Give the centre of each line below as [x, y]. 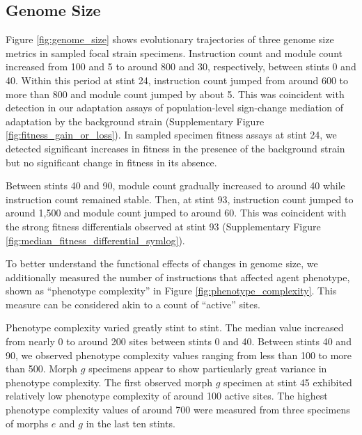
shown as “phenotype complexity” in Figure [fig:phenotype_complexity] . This [171, 291]
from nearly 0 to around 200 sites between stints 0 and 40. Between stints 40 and [179, 341]
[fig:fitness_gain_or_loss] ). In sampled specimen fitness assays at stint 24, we [171, 135]
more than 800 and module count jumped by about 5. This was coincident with [175, 94]
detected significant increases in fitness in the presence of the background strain [175, 148]
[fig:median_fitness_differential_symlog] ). [95, 240]
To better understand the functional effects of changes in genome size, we [162, 263]
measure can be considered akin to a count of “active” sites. [133, 304]
